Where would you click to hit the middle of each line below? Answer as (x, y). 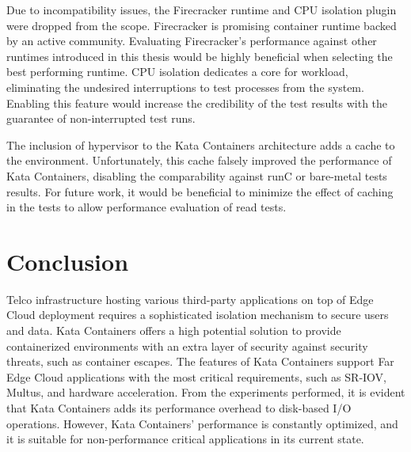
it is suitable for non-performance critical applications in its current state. (185, 439)
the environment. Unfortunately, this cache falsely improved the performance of (199, 160)
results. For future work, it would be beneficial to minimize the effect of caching (200, 191)
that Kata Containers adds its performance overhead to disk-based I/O (179, 408)
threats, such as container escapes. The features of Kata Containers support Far (200, 361)
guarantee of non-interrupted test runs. (101, 118)
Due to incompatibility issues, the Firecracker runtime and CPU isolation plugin (202, 9)
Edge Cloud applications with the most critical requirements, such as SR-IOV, (196, 376)
